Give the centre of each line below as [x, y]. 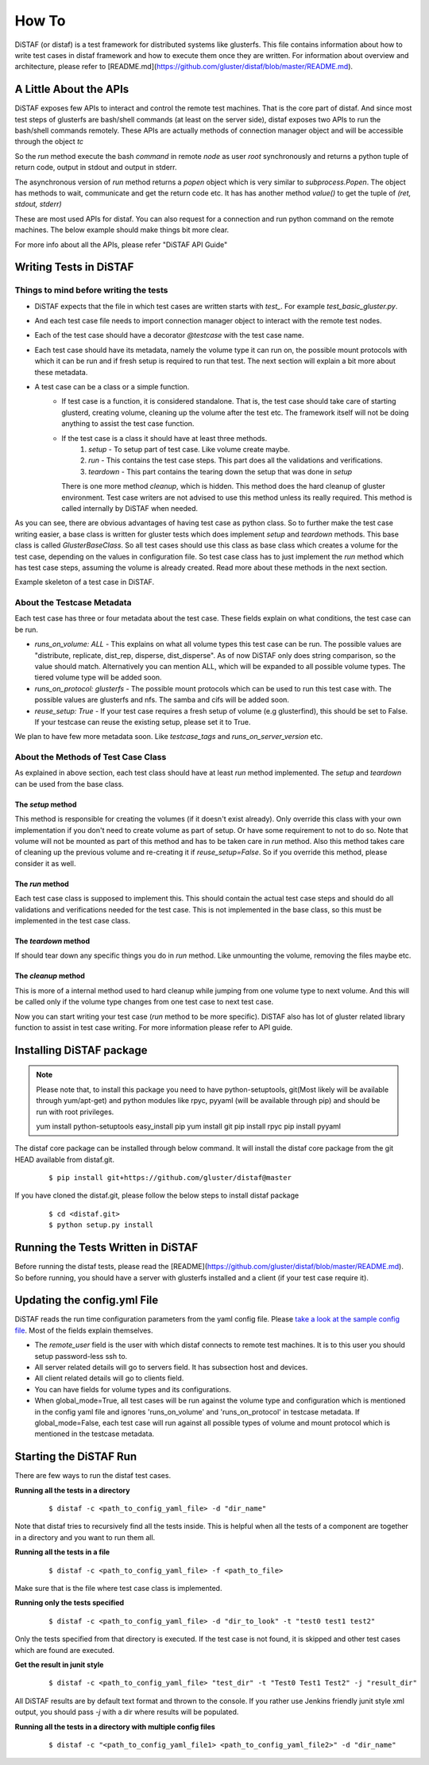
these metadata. [61, 372]
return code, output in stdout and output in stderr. [96, 168]
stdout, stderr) [39, 204]
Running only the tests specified [70, 1603]
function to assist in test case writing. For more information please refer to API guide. [154, 1027]
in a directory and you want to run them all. [85, 1537]
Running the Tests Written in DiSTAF [106, 1248]
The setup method [46, 804]
